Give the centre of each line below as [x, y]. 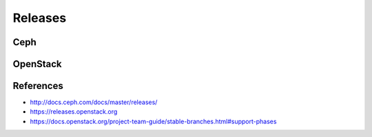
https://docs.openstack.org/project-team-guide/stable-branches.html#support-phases [153, 121]
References [38, 86]
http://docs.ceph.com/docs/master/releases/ [94, 102]
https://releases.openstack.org [74, 112]
